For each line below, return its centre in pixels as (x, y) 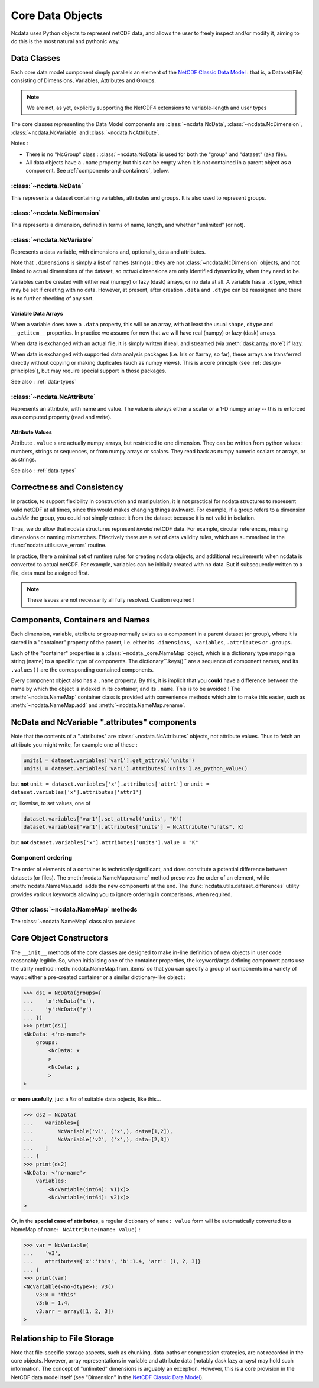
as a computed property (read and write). (61, 417)
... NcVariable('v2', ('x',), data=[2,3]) (97, 1140)
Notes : (20, 143)
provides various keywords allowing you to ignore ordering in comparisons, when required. (122, 894)
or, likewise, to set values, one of (51, 803)
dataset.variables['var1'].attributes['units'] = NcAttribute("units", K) (134, 827)
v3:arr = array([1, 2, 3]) (75, 1311)
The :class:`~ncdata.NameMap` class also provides (73, 921)
